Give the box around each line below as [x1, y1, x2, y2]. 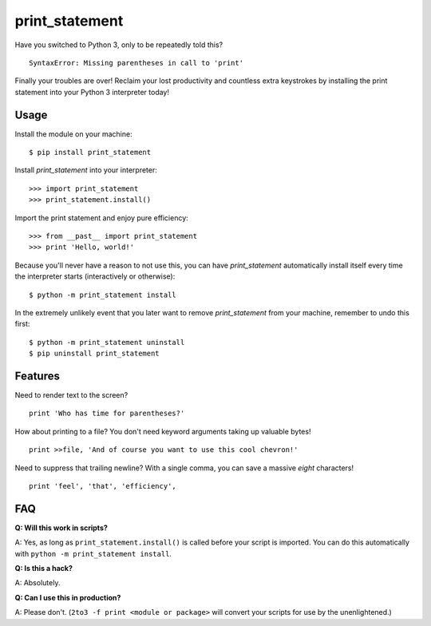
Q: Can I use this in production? [14, 592, 121, 602]
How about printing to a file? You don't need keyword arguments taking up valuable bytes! [14, 426, 311, 436]
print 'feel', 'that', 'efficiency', [29, 481, 177, 490]
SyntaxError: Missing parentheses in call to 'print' [29, 58, 243, 67]
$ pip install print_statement [29, 148, 152, 157]
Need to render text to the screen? [14, 390, 129, 399]
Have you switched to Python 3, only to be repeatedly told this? [14, 40, 223, 50]
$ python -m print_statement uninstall [29, 338, 185, 347]
